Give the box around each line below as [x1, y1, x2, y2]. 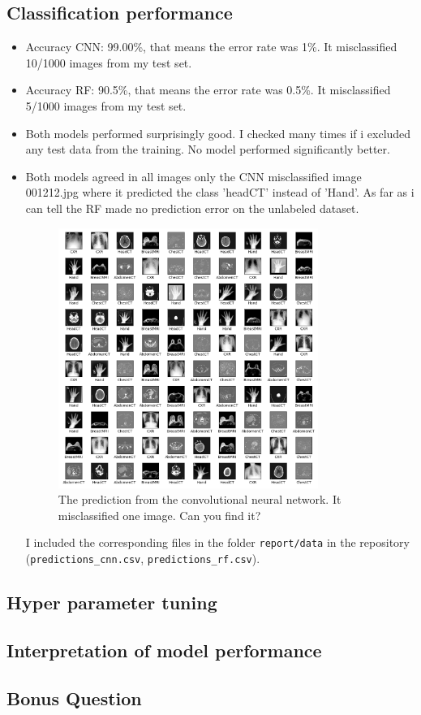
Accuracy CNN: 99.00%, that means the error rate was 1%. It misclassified [25, 38, 397, 55]
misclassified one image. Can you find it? [58, 506, 261, 523]
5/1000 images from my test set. [25, 97, 187, 114]
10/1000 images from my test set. [25, 54, 192, 71]
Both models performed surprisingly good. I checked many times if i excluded [25, 124, 411, 141]
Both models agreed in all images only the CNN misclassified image [25, 167, 362, 184]
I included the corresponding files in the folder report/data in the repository [25, 534, 410, 551]
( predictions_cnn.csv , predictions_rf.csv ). [25, 550, 260, 567]
